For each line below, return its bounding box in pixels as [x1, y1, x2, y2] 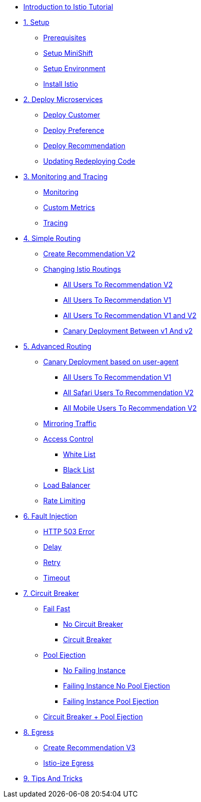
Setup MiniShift [43, 49, 93, 57]
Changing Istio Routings [43, 265, 121, 273]
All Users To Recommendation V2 [63, 280, 173, 289]
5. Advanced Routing [23, 342, 92, 350]
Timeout [43, 573, 70, 582]
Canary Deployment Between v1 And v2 [63, 327, 193, 335]
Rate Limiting [43, 496, 86, 505]
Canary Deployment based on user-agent [43, 357, 179, 366]
